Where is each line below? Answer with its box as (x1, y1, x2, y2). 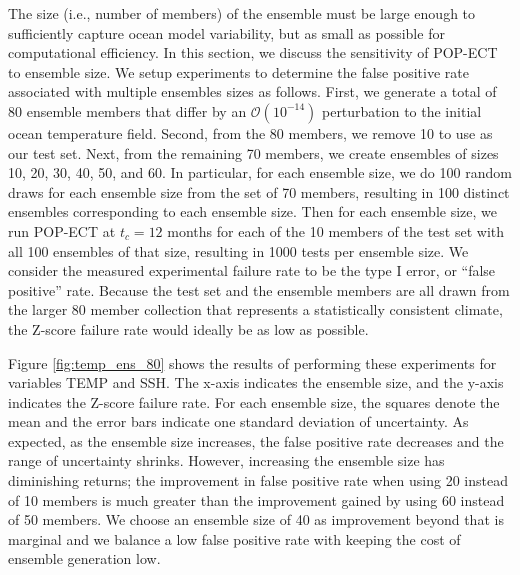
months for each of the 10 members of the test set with (167, 220, 504, 241)
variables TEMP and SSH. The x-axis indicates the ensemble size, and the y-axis (8, 372, 504, 393)
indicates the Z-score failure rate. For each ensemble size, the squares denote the (8, 391, 500, 412)
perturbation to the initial (321, 100, 482, 121)
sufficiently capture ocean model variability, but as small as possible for (8, 22, 445, 43)
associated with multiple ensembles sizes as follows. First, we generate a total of (8, 81, 497, 102)
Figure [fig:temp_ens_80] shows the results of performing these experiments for (8, 352, 497, 373)
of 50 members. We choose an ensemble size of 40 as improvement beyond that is (8, 509, 504, 530)
